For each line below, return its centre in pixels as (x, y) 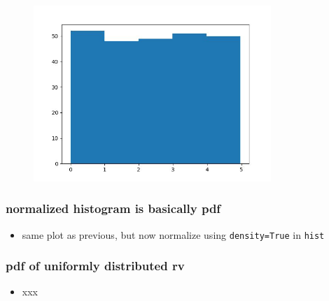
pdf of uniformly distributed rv (95, 266)
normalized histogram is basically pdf (113, 208)
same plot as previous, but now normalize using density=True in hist (173, 234)
